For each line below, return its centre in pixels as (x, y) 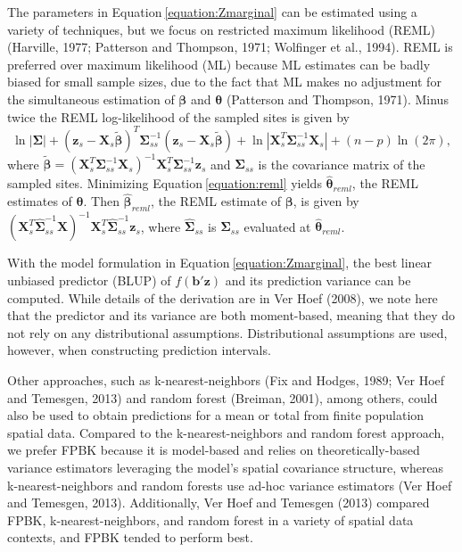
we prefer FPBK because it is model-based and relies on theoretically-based (214, 450)
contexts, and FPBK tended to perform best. (130, 537)
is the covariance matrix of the (342, 164)
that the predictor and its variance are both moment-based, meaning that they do (231, 315)
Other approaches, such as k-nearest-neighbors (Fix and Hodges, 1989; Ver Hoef (226, 380)
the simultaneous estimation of (91, 99)
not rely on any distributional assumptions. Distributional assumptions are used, (227, 332)
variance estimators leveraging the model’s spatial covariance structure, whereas (226, 468)
